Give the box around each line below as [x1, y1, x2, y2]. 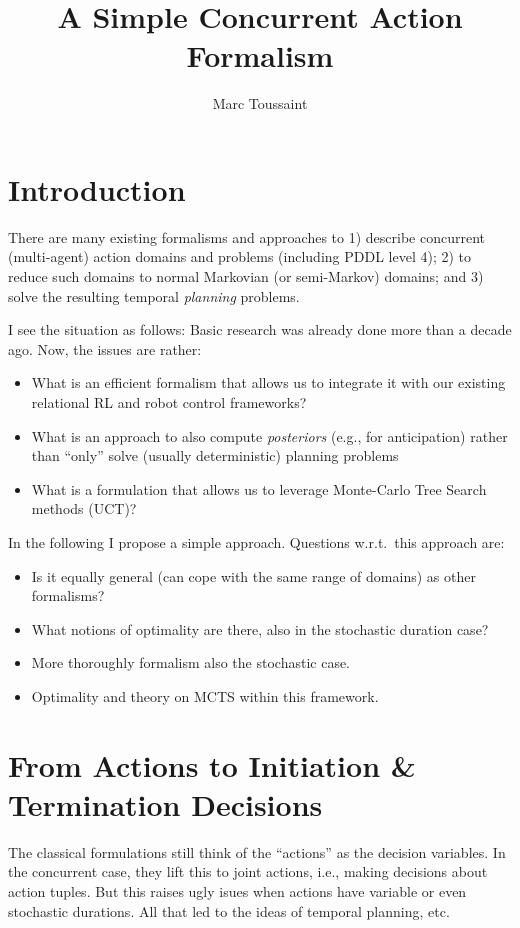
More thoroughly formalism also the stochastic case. [31, 652, 351, 673]
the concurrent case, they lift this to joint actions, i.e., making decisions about [8, 861, 488, 882]
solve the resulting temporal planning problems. [8, 285, 300, 306]
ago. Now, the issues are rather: [8, 338, 202, 359]
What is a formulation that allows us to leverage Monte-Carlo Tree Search [31, 478, 487, 499]
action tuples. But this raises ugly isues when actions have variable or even [8, 881, 467, 902]
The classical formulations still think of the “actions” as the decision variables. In [8, 841, 506, 862]
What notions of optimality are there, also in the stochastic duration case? [31, 618, 489, 639]
